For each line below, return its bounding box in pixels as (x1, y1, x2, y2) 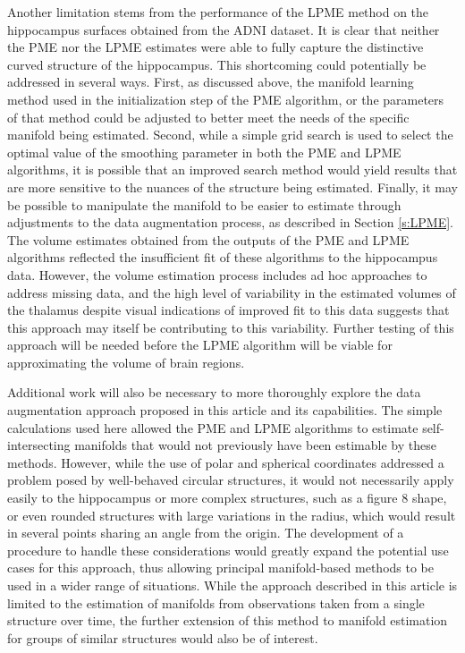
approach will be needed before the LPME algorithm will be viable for (7, 335, 393, 354)
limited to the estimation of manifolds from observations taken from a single (7, 593, 425, 612)
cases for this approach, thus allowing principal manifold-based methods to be (7, 558, 434, 577)
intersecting (7, 436, 71, 454)
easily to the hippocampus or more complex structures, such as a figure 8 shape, (7, 488, 447, 507)
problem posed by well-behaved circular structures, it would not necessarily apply (7, 471, 454, 489)
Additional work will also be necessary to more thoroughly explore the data (7, 383, 421, 402)
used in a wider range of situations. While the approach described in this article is (7, 576, 458, 594)
